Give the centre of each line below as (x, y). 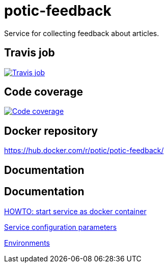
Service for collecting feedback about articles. (82, 33)
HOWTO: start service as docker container (75, 211)
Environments (27, 243)
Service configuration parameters (61, 227)
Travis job (30, 53)
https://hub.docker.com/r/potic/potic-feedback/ (84, 151)
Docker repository (51, 131)
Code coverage (44, 92)
